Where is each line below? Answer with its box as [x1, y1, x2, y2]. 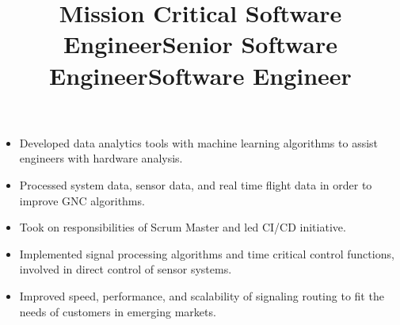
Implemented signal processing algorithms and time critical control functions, [19, 245, 394, 262]
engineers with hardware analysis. [19, 150, 183, 166]
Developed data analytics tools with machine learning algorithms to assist [19, 134, 379, 151]
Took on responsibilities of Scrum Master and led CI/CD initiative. [19, 219, 346, 235]
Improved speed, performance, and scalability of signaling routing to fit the [19, 287, 384, 304]
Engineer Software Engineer [49, 59, 352, 91]
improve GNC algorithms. [19, 192, 145, 208]
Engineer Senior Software [63, 28, 337, 60]
